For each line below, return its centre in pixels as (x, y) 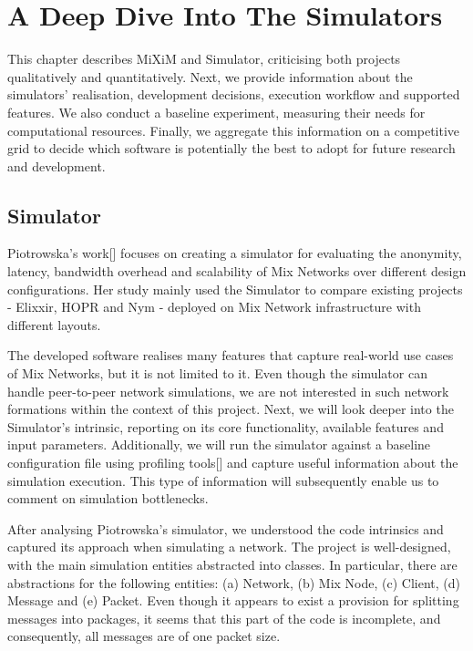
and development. (57, 165)
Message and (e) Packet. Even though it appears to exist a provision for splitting (233, 600)
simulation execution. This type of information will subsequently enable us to (223, 480)
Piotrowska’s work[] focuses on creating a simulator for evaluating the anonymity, (235, 253)
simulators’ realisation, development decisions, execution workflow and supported (234, 94)
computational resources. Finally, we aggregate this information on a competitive (234, 130)
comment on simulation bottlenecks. (108, 498)
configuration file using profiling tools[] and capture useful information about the (233, 463)
